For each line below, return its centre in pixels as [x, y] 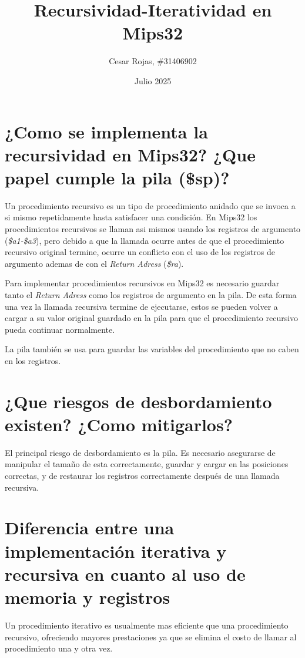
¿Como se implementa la [106, 131]
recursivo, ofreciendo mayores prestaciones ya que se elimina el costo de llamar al [151, 636]
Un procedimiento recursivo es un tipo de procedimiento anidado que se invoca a [150, 205]
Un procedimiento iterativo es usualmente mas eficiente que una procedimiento [147, 625]
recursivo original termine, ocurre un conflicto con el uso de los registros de [140, 252]
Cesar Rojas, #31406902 [153, 61]
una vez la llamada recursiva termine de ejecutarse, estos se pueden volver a [141, 306]
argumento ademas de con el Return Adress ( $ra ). [94, 263]
